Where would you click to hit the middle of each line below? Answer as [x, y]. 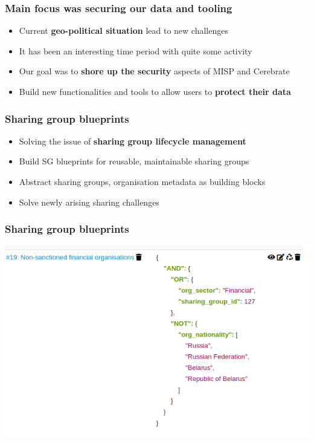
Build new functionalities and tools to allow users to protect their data [155, 91]
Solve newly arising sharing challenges [89, 202]
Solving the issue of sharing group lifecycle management [133, 141]
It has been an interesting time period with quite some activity [136, 50]
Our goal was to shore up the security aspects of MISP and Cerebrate [154, 71]
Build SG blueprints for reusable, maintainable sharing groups [134, 161]
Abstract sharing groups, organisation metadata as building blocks [142, 181]
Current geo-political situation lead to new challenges [123, 31]
